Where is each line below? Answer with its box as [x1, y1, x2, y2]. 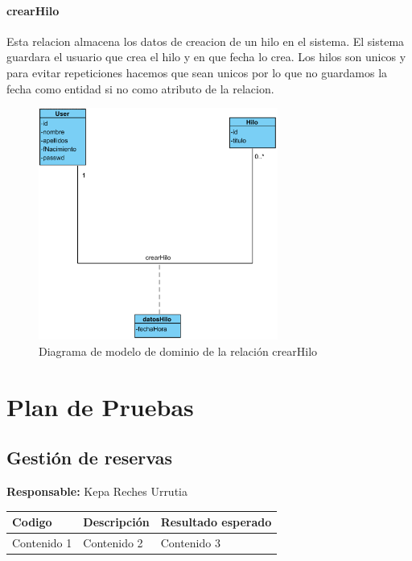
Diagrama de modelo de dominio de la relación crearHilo [39, 342, 318, 359]
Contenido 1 [12, 534, 72, 551]
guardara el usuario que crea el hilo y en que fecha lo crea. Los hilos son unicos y [6, 48, 406, 65]
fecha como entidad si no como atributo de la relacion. [6, 80, 274, 97]
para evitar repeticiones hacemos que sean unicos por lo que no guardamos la [6, 64, 388, 80]
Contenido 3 [160, 534, 220, 551]
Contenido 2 [83, 534, 143, 551]
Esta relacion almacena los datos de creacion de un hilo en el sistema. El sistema [6, 32, 405, 49]
